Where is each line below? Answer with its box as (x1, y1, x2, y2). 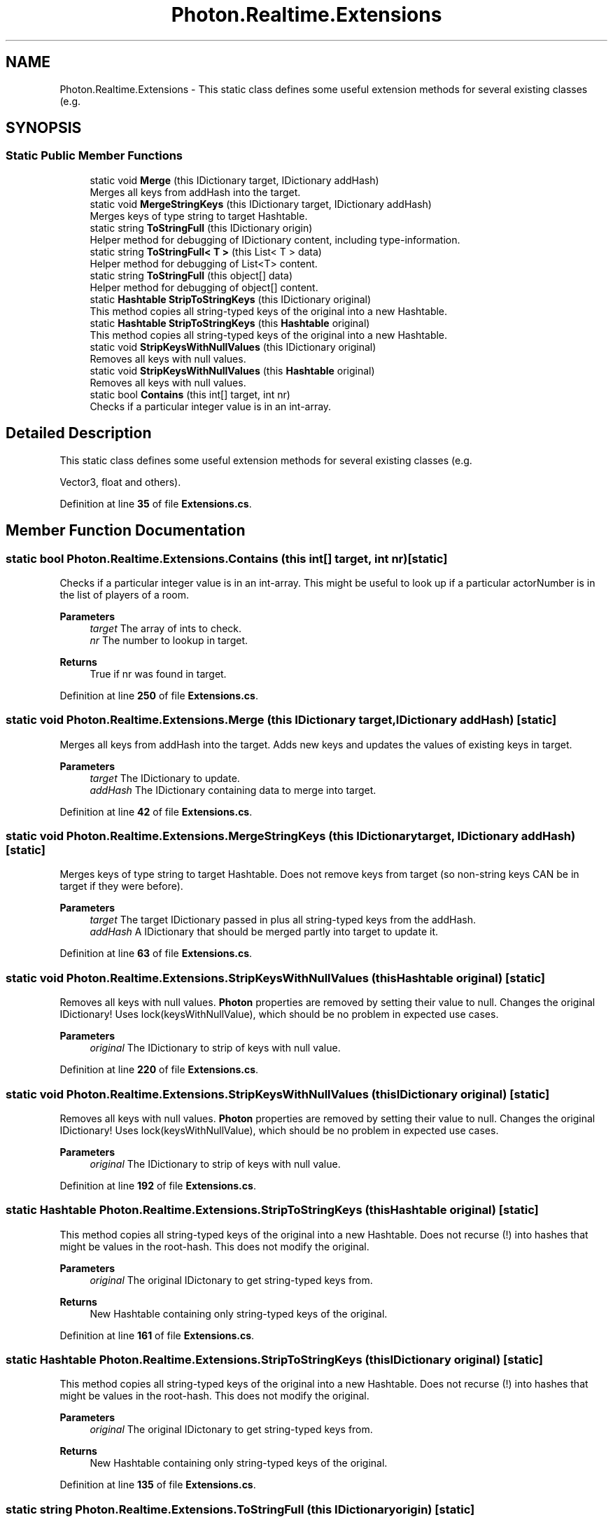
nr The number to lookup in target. (90, 634, 248, 646)
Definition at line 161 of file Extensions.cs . (59, 1329, 255, 1341)
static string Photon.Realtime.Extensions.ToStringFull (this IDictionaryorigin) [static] (6, 1502, 475, 1516)
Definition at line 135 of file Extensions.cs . (59, 1479, 256, 1491)
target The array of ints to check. (90, 622, 242, 634)
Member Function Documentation (6, 522, 246, 540)
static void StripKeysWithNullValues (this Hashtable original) (90, 364, 375, 377)
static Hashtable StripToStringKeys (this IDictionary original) (90, 293, 372, 305)
